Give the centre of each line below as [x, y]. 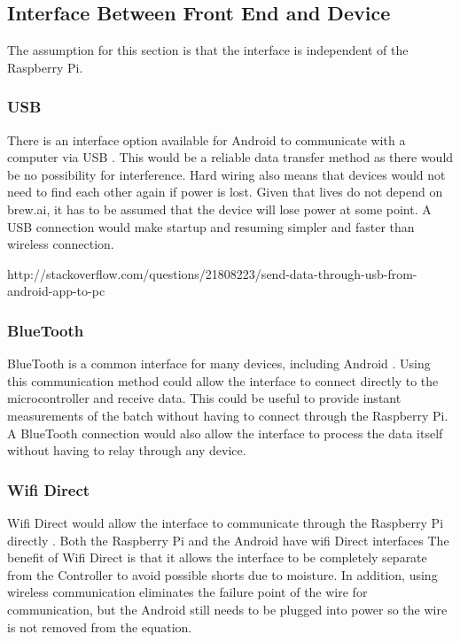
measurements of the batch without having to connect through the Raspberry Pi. [228, 415]
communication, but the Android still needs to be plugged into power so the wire [227, 609]
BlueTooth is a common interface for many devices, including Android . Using [219, 364]
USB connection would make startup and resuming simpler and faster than [211, 226]
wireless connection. [61, 244]
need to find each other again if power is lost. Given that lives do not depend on [225, 192]
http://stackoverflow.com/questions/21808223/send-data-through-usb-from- [212, 273]
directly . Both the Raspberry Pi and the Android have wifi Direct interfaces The [228, 540]
